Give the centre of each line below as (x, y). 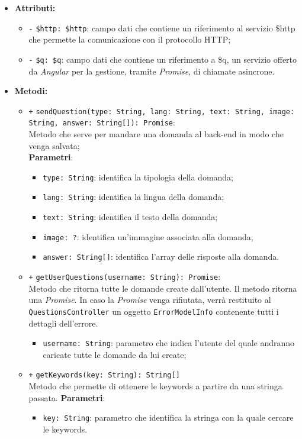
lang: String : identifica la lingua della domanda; (134, 197)
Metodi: (31, 91)
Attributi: (35, 8)
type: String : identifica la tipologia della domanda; (138, 177)
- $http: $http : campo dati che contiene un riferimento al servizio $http (162, 28)
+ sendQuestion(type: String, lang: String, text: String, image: (162, 112)
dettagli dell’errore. (63, 323)
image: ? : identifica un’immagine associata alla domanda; (148, 236)
